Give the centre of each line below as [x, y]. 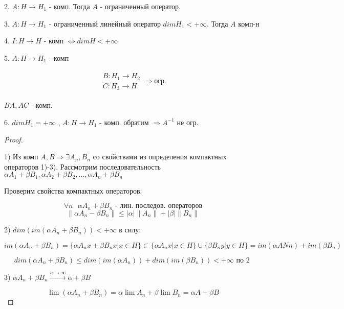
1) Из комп [21, 157]
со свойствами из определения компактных [160, 157]
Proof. [14, 139]
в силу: [130, 230]
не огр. [188, 122]
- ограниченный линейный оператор [105, 23]
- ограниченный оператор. [140, 6]
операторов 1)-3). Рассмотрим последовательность [83, 166]
